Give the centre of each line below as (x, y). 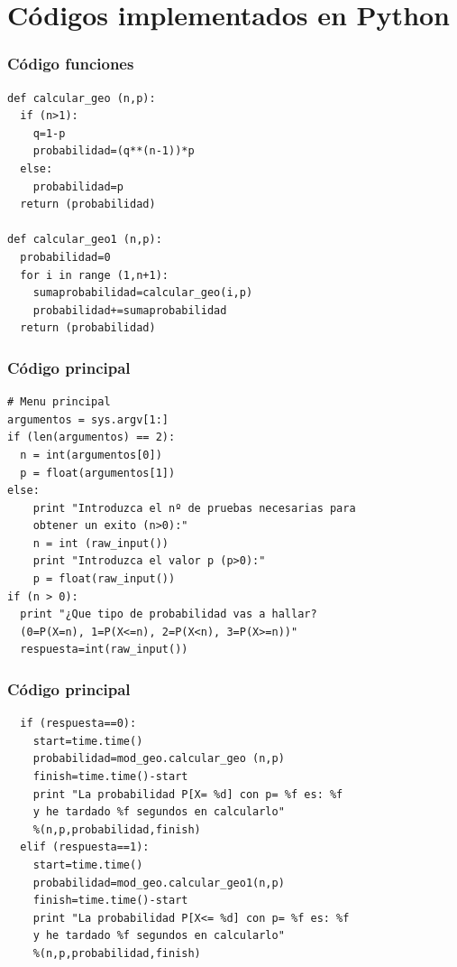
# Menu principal (59, 402)
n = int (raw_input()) (101, 543)
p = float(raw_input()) (104, 579)
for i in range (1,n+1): (94, 275)
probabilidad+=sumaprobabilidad (130, 310)
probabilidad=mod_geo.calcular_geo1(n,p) (159, 883)
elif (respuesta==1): (85, 847)
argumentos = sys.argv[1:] (88, 419)
